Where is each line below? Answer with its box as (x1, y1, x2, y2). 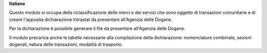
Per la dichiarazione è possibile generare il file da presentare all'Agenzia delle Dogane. (9, 26, 185, 31)
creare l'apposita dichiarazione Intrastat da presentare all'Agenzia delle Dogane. (9, 16, 173, 22)
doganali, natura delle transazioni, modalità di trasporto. (9, 41, 123, 47)
